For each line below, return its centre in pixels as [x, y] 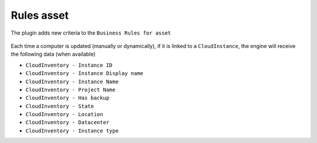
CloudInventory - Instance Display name [85, 74]
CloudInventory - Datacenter [68, 122]
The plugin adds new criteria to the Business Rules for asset [91, 33]
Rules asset [40, 15]
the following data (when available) [53, 54]
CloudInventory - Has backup [68, 98]
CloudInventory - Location [64, 115]
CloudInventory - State [60, 106]
